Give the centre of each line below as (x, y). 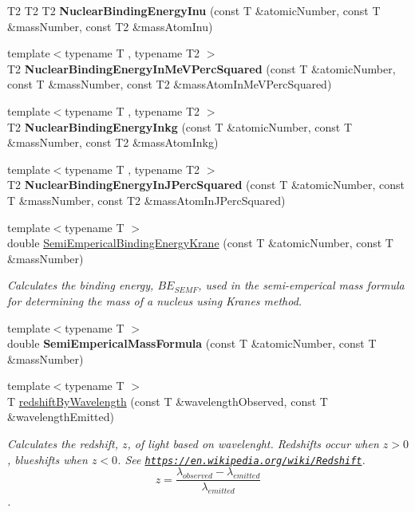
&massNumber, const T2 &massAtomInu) (110, 26)
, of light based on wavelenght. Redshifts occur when (253, 444)
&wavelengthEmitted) (61, 417)
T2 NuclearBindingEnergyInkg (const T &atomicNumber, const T (180, 126)
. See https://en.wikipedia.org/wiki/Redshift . (241, 459)
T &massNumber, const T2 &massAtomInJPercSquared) (146, 200)
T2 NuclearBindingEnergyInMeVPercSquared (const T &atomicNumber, (202, 68)
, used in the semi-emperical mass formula (301, 285)
